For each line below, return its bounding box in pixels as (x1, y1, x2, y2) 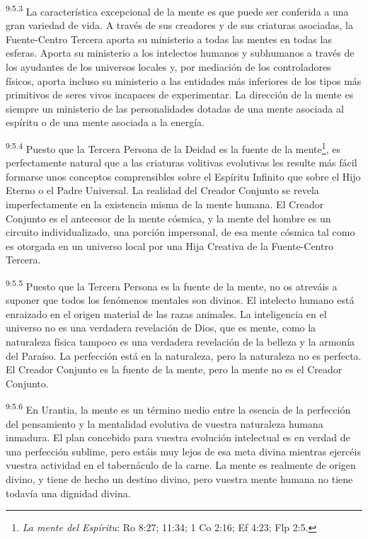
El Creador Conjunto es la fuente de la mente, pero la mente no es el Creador (6, 362, 343, 377)
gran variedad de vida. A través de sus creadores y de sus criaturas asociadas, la (6, 18, 353, 33)
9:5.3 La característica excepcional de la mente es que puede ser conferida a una (6, 2, 349, 18)
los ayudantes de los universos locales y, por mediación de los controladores (6, 59, 331, 74)
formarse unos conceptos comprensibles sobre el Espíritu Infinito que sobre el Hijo (6, 169, 361, 183)
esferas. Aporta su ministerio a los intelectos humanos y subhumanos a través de (6, 45, 355, 60)
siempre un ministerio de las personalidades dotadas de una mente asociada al (6, 101, 344, 115)
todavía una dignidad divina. (6, 485, 131, 500)
